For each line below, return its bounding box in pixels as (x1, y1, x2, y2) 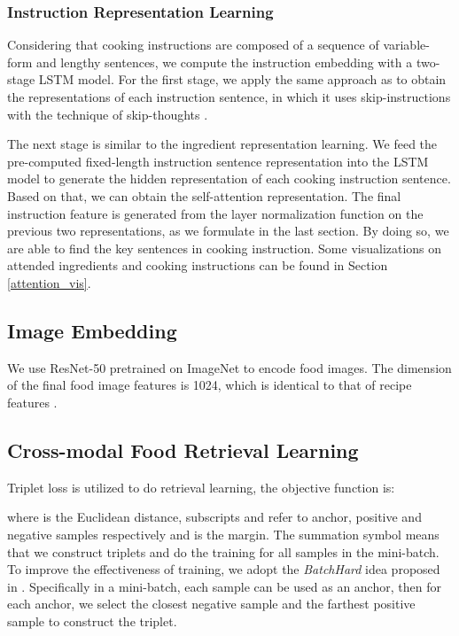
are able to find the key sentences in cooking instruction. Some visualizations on (7, 238, 442, 257)
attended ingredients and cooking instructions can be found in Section (7, 256, 388, 275)
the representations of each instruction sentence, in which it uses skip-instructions (7, 88, 451, 105)
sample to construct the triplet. (7, 611, 177, 630)
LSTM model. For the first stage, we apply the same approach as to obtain (38, 70, 447, 89)
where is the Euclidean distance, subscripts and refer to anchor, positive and (7, 508, 422, 526)
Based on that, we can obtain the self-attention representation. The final (7, 186, 401, 205)
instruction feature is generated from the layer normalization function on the (7, 204, 424, 222)
